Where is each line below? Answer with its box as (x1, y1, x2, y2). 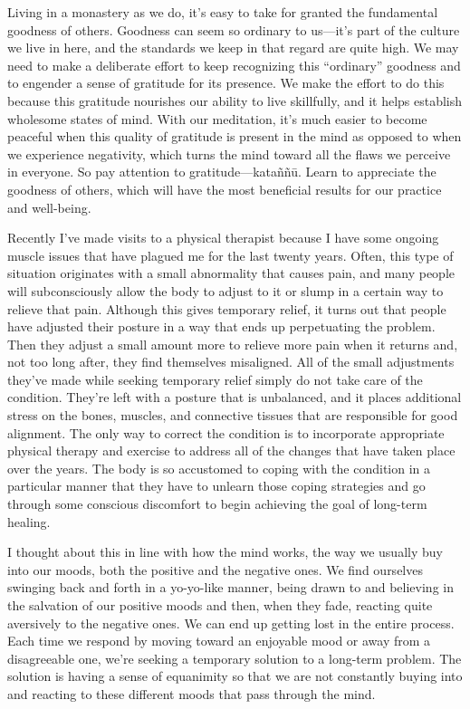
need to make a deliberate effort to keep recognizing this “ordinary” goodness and (7, 55, 461, 74)
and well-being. (7, 197, 91, 216)
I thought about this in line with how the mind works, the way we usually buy (7, 542, 443, 561)
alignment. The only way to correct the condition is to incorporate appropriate (7, 423, 445, 442)
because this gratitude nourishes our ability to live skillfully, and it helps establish (7, 91, 463, 110)
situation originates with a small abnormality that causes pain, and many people (7, 263, 455, 283)
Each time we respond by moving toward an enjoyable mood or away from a (7, 631, 431, 650)
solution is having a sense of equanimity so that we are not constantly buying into (7, 666, 463, 685)
